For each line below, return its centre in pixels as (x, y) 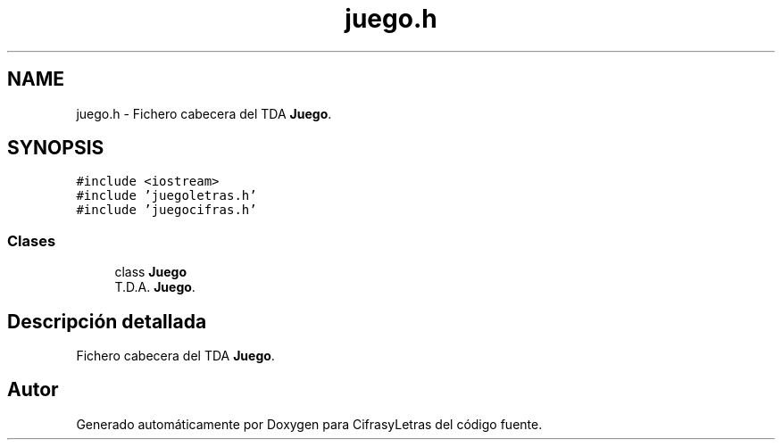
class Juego (151, 272)
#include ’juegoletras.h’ (166, 196)
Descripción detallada (107, 321)
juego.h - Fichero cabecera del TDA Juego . (204, 113)
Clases (32, 240)
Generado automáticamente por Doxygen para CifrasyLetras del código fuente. (309, 424)
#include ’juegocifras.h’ (166, 210)
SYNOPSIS (56, 148)
